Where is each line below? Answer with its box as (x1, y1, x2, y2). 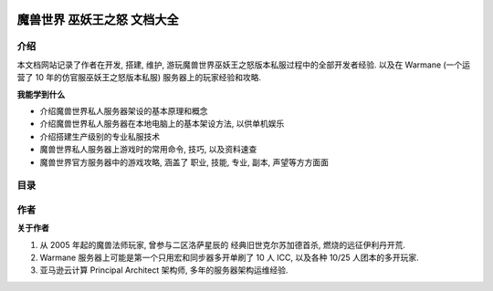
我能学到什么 (16, 88, 66, 99)
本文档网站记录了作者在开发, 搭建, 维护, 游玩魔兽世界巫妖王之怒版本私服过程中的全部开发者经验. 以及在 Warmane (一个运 (16, 59, 470, 70)
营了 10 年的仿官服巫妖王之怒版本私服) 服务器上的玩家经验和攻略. (16, 72, 262, 83)
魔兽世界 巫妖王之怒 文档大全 (16, 12, 179, 27)
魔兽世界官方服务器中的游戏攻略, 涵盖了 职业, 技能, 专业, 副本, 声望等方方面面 (39, 156, 329, 168)
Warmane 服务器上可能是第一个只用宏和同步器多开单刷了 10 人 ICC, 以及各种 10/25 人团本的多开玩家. (39, 252, 419, 263)
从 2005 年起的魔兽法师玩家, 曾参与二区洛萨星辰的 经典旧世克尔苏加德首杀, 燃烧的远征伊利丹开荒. (39, 239, 406, 250)
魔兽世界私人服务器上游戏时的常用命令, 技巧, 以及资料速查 (39, 144, 257, 155)
